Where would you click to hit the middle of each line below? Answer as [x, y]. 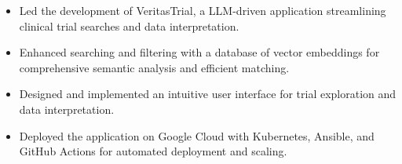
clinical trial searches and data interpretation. [129, 26]
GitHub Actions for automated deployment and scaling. [153, 151]
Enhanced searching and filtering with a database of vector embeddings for [199, 52]
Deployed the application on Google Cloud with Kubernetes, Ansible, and [197, 135]
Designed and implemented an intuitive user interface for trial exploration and [208, 94]
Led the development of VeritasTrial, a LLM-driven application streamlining [203, 10]
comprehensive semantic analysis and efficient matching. [154, 67]
